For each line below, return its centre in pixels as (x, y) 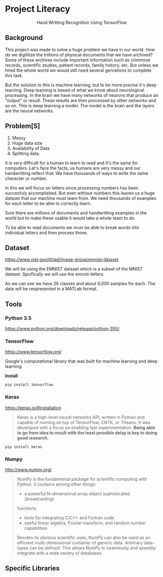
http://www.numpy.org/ (28, 469)
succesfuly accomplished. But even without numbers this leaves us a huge (80, 193)
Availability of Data (31, 148)
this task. (14, 75)
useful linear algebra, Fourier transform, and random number (85, 523)
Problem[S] (23, 126)
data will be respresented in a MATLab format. (51, 289)
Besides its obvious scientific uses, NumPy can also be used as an (84, 538)
